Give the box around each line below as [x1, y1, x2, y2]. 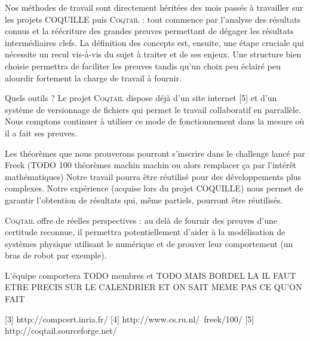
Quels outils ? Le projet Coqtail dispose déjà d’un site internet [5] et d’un [5, 92, 277, 104]
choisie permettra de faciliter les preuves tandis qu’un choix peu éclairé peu [5, 59, 281, 72]
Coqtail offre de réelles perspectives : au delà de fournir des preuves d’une [5, 214, 278, 226]
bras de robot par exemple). [5, 249, 107, 261]
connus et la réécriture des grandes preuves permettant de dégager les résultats [5, 25, 294, 37]
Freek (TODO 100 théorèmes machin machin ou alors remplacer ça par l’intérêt [5, 159, 297, 171]
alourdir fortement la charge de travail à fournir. [5, 71, 182, 84]
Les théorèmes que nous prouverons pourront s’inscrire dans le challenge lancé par [5, 147, 305, 159]
